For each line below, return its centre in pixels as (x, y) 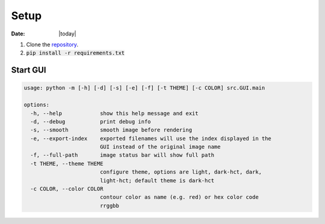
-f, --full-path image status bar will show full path (122, 155)
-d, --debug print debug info (91, 121)
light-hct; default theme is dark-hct (157, 180)
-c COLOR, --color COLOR (67, 189)
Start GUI (29, 70)
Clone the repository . (52, 44)
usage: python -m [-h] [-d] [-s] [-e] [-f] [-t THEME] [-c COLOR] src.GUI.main (144, 88)
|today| (67, 34)
